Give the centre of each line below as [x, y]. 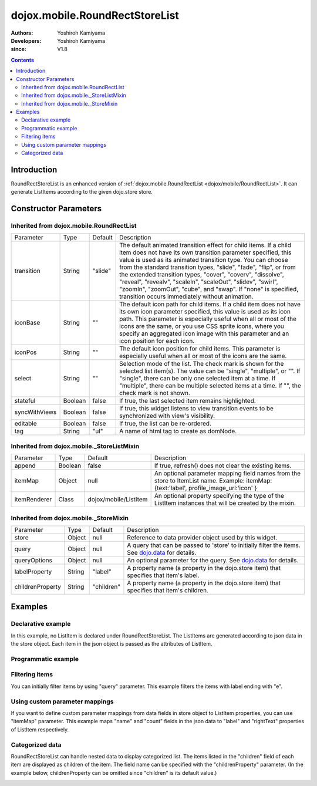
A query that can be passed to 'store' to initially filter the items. [214, 545]
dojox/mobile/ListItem [118, 500]
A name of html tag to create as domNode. [178, 431]
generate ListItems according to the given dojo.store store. [82, 192]
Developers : [26, 41]
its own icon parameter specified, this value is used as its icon [205, 312]
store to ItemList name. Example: [199, 481]
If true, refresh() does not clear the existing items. [223, 465]
